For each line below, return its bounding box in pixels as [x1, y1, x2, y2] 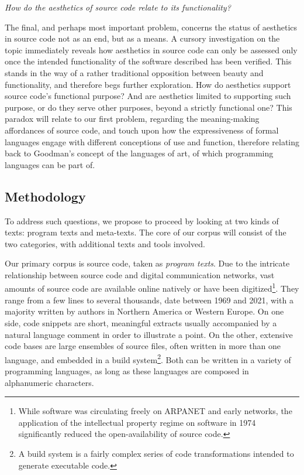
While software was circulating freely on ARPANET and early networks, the [18, 405, 292, 417]
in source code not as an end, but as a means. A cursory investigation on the [5, 32, 280, 45]
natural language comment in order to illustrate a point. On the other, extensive [5, 328, 293, 340]
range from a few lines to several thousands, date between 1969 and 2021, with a [5, 293, 293, 306]
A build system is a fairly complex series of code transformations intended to [18, 447, 294, 459]
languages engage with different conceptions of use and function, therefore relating [5, 135, 300, 148]
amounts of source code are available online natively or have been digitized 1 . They [5, 281, 299, 295]
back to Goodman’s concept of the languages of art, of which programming [5, 147, 274, 159]
